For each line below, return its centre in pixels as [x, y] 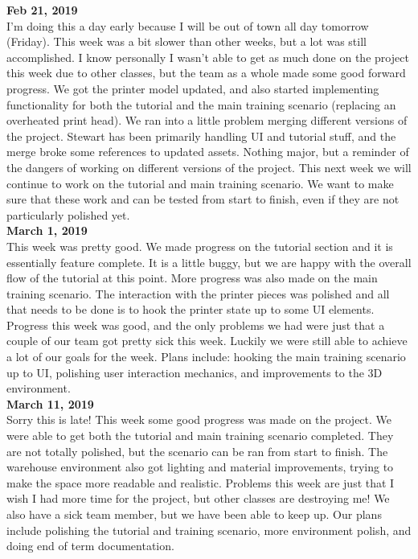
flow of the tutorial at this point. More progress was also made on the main [192, 278]
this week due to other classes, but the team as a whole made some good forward [206, 73]
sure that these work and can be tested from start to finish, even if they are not [203, 199]
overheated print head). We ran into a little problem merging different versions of [207, 120]
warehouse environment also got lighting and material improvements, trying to [200, 467]
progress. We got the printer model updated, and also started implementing [193, 88]
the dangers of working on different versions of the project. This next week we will [209, 167]
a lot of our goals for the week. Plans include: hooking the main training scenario [206, 357]
